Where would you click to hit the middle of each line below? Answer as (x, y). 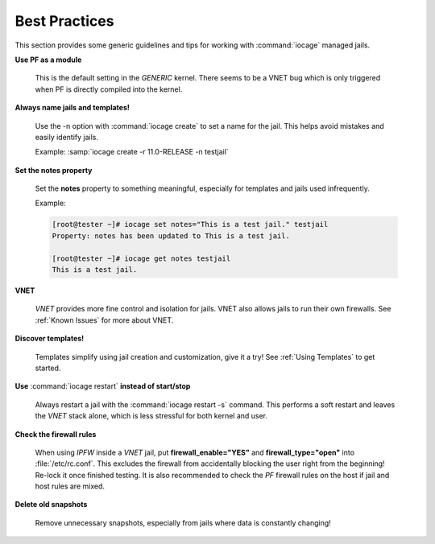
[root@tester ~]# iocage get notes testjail (141, 258)
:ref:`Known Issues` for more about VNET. (104, 320)
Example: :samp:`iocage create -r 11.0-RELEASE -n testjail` (132, 152)
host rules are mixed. (70, 486)
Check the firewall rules (56, 434)
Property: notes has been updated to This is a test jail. (171, 236)
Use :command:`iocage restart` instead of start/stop (103, 386)
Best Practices (64, 21)
